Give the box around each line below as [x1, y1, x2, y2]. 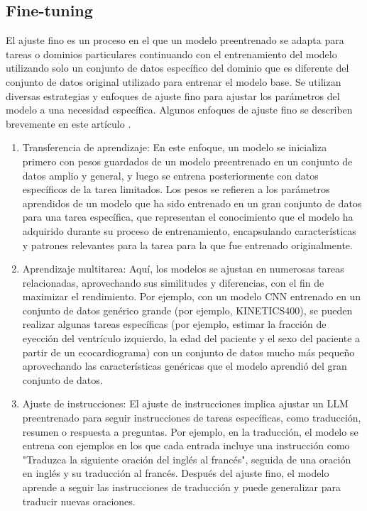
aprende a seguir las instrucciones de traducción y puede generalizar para [22, 480, 341, 495]
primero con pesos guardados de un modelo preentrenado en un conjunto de [22, 153, 353, 168]
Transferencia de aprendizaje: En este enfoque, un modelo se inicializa [22, 140, 327, 155]
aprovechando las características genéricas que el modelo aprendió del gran [22, 358, 347, 373]
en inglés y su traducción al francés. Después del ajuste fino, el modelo [22, 466, 329, 480]
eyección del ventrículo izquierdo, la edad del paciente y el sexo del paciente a [22, 331, 361, 346]
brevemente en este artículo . [6, 116, 131, 131]
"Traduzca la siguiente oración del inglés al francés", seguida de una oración [22, 451, 351, 466]
